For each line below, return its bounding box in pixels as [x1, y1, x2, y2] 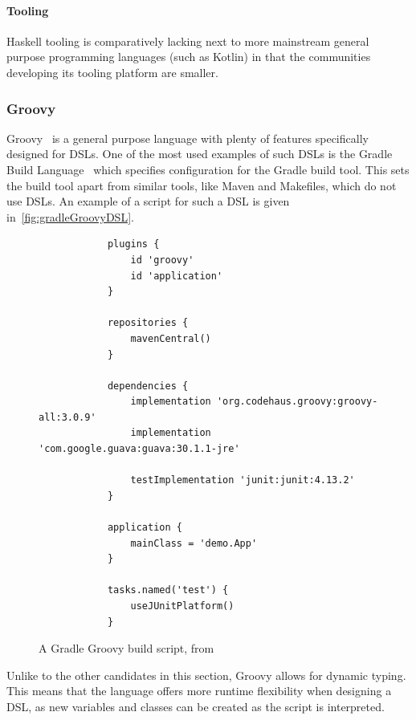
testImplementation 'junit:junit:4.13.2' [130, 474, 355, 486]
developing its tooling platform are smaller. [6, 63, 218, 80]
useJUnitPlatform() [130, 600, 235, 612]
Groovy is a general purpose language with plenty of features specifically [6, 129, 369, 146]
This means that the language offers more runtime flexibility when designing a [6, 682, 392, 699]
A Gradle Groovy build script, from [39, 640, 214, 657]
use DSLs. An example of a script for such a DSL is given [6, 193, 290, 209]
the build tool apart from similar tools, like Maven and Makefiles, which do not [6, 177, 397, 193]
